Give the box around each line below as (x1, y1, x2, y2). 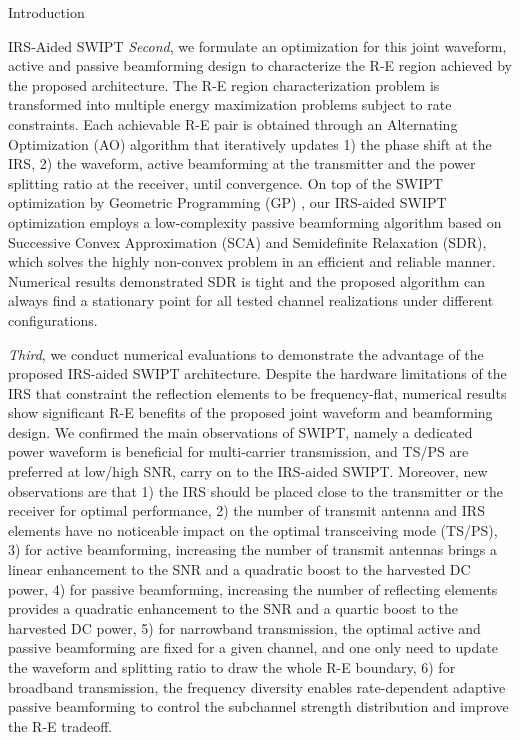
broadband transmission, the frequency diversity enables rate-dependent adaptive (8, 676, 506, 697)
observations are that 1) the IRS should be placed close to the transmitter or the (8, 480, 504, 501)
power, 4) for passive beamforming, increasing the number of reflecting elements (8, 578, 498, 599)
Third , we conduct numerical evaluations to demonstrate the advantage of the (8, 343, 484, 364)
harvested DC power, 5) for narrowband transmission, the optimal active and (8, 617, 481, 638)
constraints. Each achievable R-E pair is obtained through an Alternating (8, 113, 458, 134)
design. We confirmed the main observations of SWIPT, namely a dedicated (8, 421, 473, 442)
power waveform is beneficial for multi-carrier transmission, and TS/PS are (8, 441, 469, 462)
